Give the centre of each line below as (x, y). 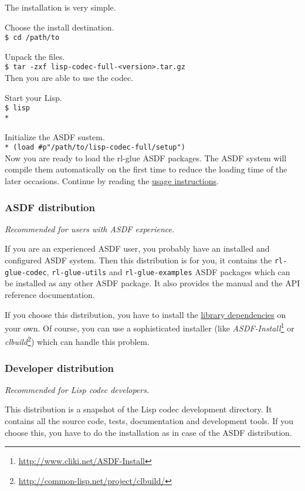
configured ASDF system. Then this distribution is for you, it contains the (138, 260)
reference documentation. (50, 294)
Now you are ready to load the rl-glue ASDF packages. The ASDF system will (146, 158)
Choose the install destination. (60, 27)
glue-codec (26, 272)
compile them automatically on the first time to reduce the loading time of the (146, 169)
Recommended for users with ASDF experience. (90, 228)
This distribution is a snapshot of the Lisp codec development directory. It (138, 409)
